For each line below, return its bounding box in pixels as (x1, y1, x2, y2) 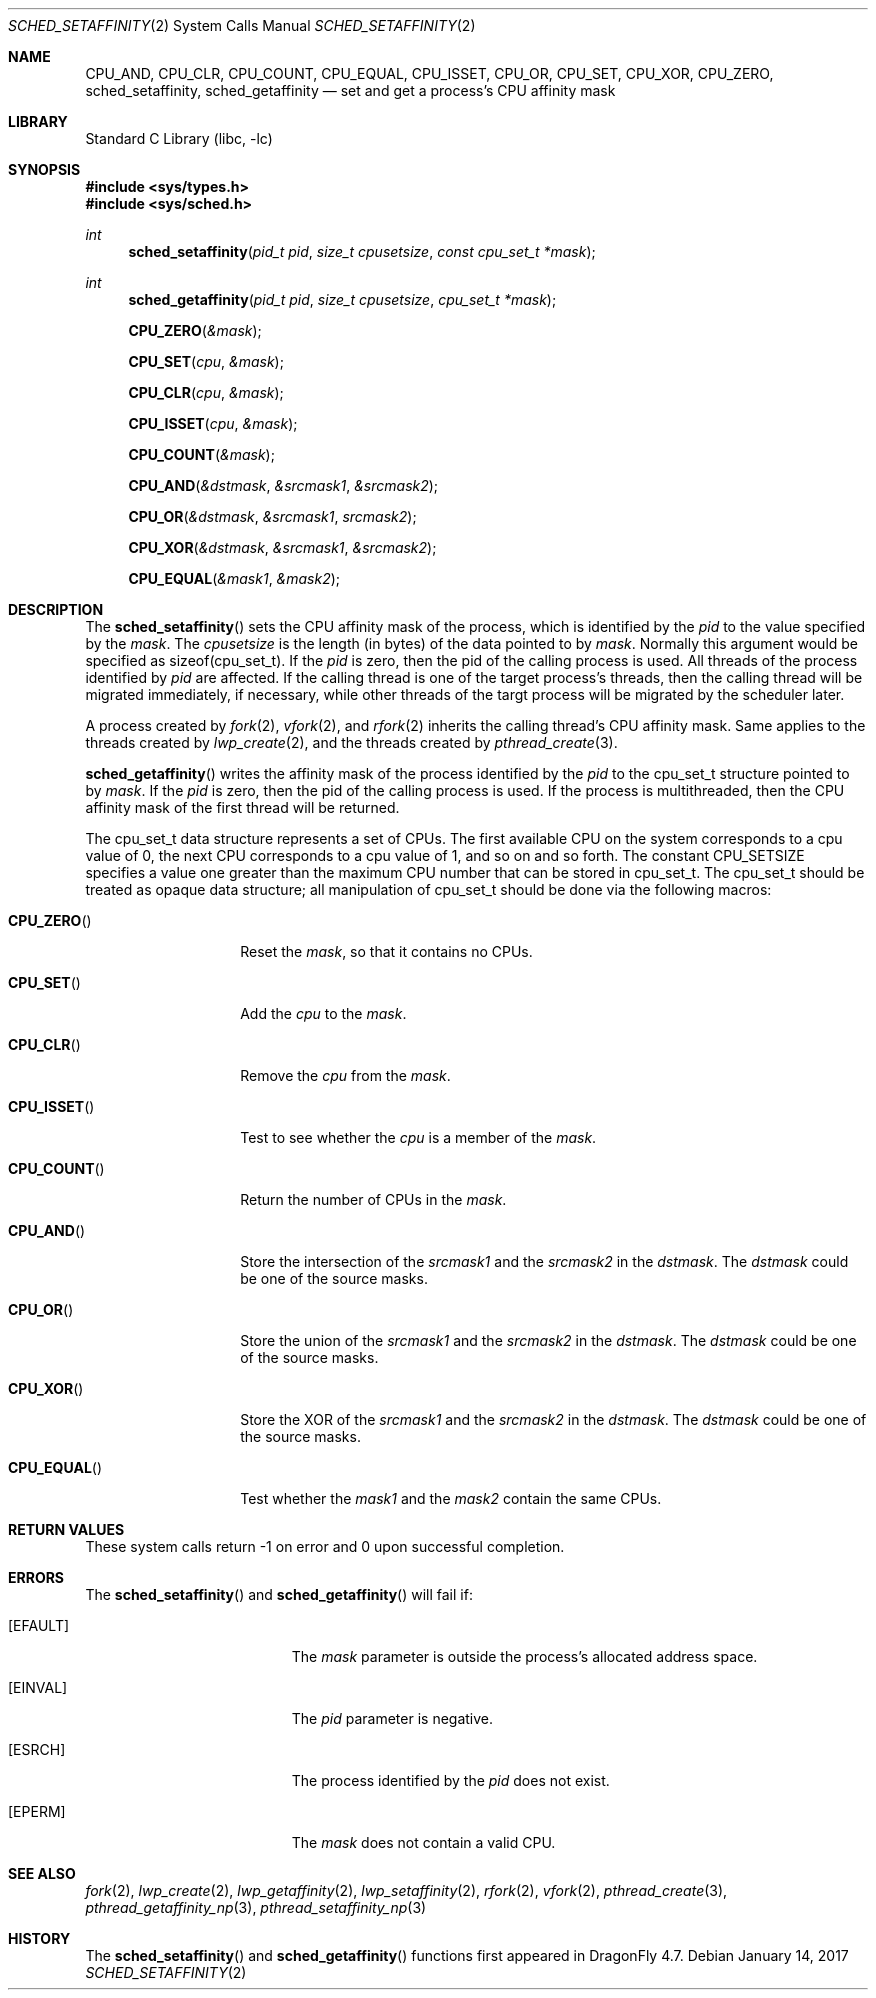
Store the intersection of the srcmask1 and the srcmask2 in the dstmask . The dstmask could (240, 1253, 849, 1270)
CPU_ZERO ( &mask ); (128, 322, 262, 339)
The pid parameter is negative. (291, 1710, 494, 1727)
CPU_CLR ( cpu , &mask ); (128, 384, 284, 401)
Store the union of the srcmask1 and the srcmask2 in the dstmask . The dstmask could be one (240, 1332, 857, 1349)
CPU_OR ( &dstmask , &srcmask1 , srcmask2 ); (128, 508, 417, 525)
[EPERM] (8, 1803, 66, 1820)
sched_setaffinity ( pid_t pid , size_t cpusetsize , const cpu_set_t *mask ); (128, 243, 596, 260)
